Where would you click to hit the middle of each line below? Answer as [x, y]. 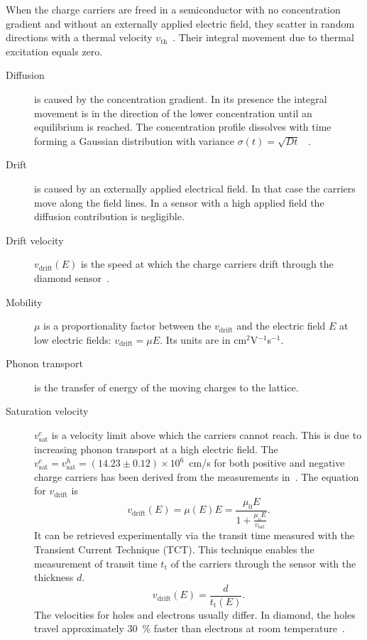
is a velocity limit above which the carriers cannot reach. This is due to [207, 435]
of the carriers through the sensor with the [263, 563]
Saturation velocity [47, 411]
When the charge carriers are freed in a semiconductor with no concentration [173, 9]
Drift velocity [35, 240]
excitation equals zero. [54, 51]
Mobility [24, 302]
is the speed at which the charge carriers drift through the [207, 264]
